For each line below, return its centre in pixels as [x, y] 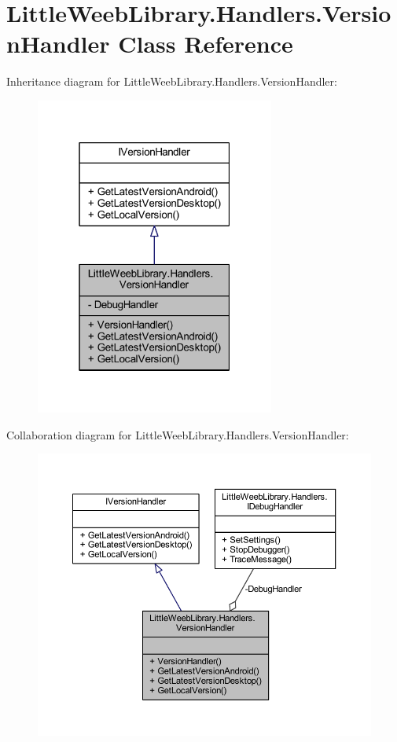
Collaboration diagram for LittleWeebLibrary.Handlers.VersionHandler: [178, 434]
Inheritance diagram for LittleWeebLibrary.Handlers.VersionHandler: [172, 81]
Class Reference [206, 44]
